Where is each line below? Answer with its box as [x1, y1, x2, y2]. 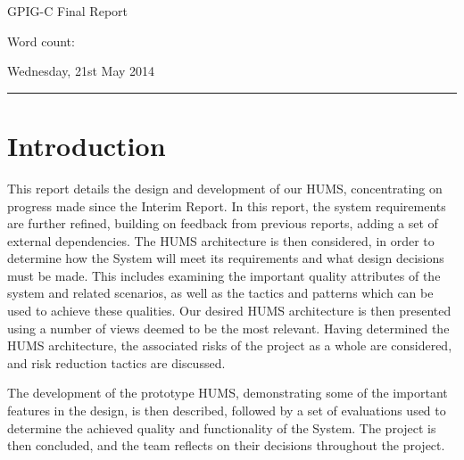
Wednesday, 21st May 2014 [7, 62, 155, 80]
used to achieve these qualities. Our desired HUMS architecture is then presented [7, 301, 452, 320]
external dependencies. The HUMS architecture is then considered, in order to [7, 231, 435, 250]
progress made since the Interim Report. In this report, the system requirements [7, 196, 446, 215]
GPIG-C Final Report [7, 2, 128, 20]
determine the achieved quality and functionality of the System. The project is [7, 418, 436, 437]
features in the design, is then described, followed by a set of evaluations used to [7, 401, 446, 420]
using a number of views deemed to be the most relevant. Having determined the [7, 318, 450, 337]
